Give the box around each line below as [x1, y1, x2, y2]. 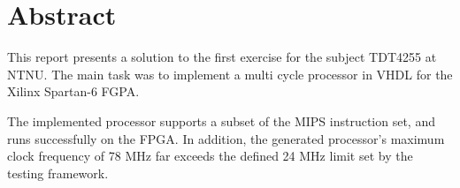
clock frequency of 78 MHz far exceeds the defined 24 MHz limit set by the [7, 147, 413, 165]
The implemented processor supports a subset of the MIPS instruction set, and [7, 111, 435, 130]
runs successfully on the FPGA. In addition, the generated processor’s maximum [7, 129, 445, 147]
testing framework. [7, 163, 109, 182]
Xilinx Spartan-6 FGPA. [7, 82, 140, 101]
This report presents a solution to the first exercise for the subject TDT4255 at [7, 48, 437, 66]
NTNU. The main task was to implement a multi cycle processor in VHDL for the [7, 64, 453, 83]
